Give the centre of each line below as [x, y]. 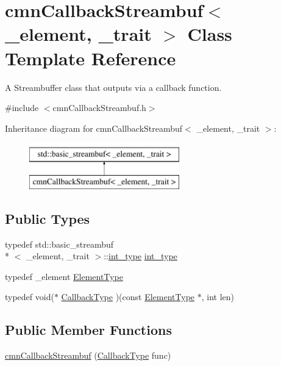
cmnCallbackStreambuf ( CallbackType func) [88, 355]
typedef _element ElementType [64, 276]
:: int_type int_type [140, 256]
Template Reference [91, 58]
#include [22, 108]
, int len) [218, 297]
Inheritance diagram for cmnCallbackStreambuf [94, 128]
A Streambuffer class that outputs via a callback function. [113, 87]
